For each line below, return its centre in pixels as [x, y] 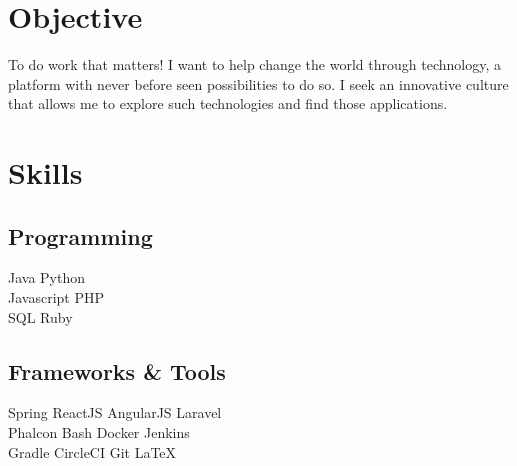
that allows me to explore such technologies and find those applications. [228, 103]
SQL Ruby [40, 316]
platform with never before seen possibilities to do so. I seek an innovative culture [258, 83]
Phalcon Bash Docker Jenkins [99, 432]
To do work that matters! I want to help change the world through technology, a [254, 64]
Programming [80, 235]
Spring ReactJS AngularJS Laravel [115, 412]
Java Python [47, 277]
